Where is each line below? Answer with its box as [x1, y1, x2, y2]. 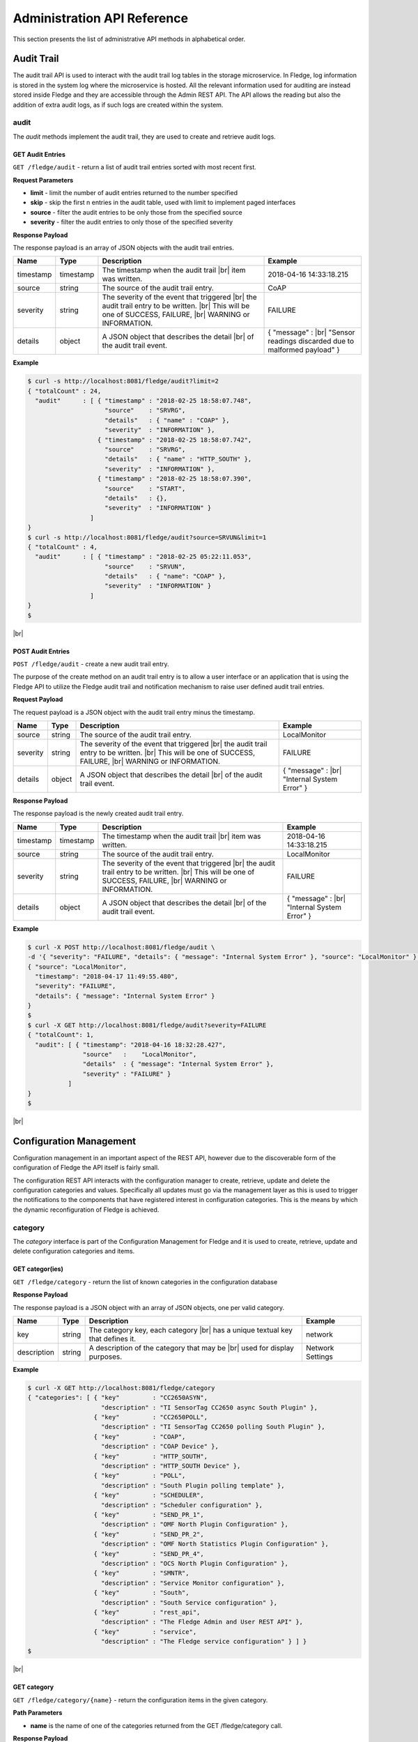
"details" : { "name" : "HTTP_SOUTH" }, [104, 455, 252, 463]
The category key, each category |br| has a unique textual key [88, 1325, 293, 1334]
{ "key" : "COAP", [93, 1433, 186, 1440]
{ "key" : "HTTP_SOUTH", [93, 1452, 208, 1460]
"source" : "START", [104, 484, 186, 493]
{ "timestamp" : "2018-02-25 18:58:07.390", [97, 475, 252, 483]
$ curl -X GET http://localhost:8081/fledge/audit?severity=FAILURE [27, 1021, 267, 1029]
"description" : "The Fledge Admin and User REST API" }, [101, 1618, 303, 1626]
